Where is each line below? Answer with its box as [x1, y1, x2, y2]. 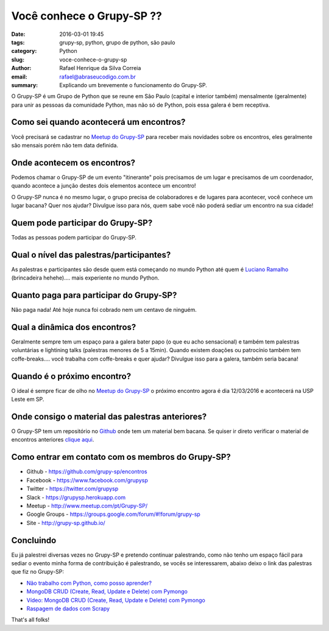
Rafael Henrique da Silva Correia [59, 65, 141, 72]
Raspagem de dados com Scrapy [26, 605, 110, 612]
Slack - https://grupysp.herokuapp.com [26, 493, 126, 501]
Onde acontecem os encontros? [11, 157, 136, 167]
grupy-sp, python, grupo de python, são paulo [59, 38, 175, 46]
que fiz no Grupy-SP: [11, 568, 64, 576]
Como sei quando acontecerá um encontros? [11, 117, 186, 127]
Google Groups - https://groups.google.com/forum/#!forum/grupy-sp [26, 510, 200, 518]
